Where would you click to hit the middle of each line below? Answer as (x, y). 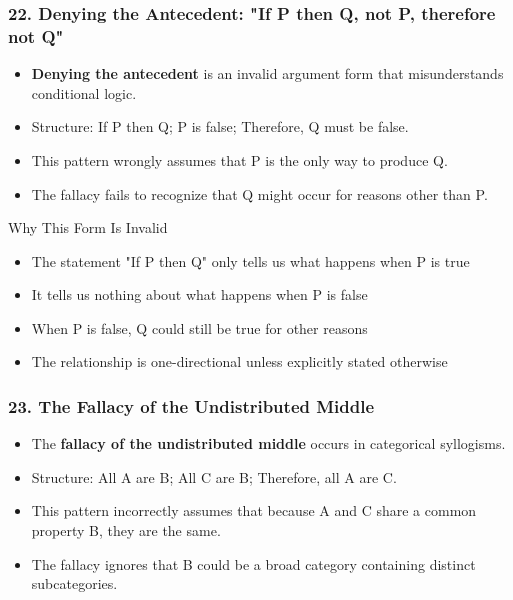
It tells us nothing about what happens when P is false (199, 294)
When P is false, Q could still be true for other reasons (199, 327)
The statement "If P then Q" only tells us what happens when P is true (250, 260)
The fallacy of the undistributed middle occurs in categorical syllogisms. (268, 443)
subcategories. (74, 583)
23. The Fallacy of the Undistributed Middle (191, 406)
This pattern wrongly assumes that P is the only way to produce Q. (239, 159)
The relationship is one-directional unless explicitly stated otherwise (239, 361)
